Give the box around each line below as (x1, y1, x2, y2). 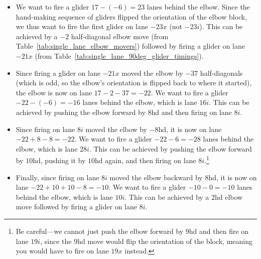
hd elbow (215, 191, 243, 202)
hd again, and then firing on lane (95, 155, 196, 165)
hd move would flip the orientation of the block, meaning (77, 235, 253, 246)
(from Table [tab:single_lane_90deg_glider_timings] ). (35, 50, 204, 61)
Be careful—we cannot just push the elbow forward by (16, 225, 184, 236)
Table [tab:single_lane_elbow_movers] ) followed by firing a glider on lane (16, 41, 245, 51)
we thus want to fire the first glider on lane (16, 21, 148, 32)
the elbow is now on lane (16, 87, 92, 97)
